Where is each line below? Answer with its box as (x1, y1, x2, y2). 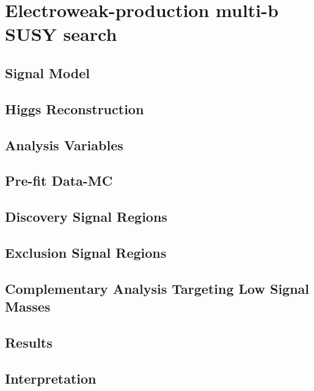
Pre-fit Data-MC (5, 171, 113, 190)
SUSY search (5, 21, 117, 46)
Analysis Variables (5, 135, 123, 154)
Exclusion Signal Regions (5, 243, 167, 261)
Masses (5, 297, 51, 316)
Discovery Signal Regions (5, 207, 167, 226)
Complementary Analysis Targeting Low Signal (5, 279, 310, 298)
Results (5, 332, 53, 351)
